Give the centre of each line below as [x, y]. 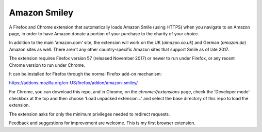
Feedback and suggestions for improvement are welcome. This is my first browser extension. [102, 123]
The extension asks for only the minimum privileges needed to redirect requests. [90, 114]
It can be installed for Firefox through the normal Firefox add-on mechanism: [85, 74]
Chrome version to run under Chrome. [47, 65]
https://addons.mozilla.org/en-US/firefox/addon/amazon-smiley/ [74, 83]
